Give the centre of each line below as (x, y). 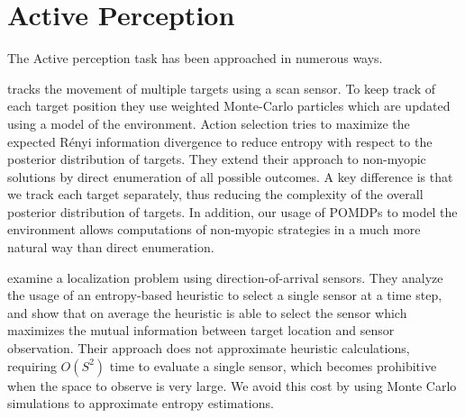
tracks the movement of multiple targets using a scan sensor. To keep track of (221, 88)
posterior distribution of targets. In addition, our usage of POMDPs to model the (232, 211)
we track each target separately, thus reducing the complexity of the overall (215, 194)
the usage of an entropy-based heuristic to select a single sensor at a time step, (225, 295)
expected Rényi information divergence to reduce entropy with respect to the (220, 141)
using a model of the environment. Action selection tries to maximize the (209, 123)
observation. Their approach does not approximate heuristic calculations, (209, 348)
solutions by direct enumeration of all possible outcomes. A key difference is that (230, 176)
